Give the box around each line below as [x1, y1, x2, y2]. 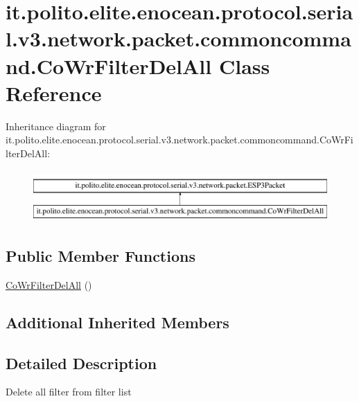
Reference [6, 78, 102, 107]
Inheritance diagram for [6, 118, 106, 133]
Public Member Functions [6, 245, 195, 267]
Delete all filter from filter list [6, 384, 132, 399]
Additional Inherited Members [6, 311, 229, 332]
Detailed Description [6, 352, 157, 373]
